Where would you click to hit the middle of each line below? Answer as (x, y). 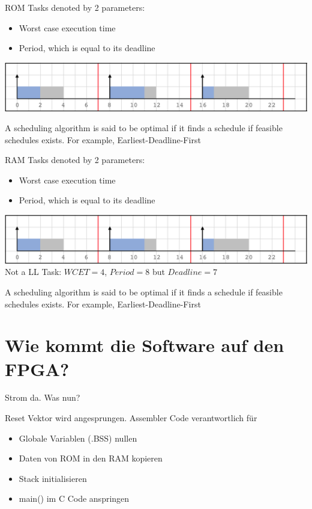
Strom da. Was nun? (43, 397)
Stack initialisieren (53, 478)
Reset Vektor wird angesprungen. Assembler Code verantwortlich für (131, 418)
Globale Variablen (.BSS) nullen (78, 438)
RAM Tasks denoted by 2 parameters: (75, 160)
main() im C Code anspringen (74, 498)
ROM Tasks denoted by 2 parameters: (75, 7)
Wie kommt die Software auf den (145, 345)
